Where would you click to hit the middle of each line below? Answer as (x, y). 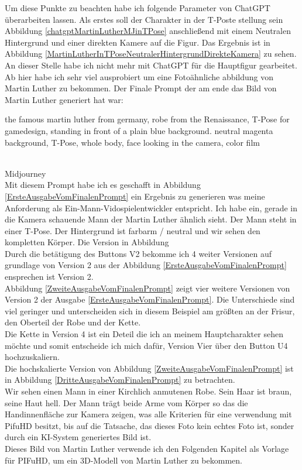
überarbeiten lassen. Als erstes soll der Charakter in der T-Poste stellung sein (144, 19)
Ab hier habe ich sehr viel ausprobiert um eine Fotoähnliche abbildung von (139, 76)
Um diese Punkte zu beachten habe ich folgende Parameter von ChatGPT (138, 8)
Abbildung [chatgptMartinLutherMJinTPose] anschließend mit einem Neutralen (148, 31)
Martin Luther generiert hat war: (64, 99)
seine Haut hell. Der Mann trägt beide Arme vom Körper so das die (126, 402)
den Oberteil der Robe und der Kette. (73, 322)
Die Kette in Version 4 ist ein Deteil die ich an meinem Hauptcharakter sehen (144, 334)
